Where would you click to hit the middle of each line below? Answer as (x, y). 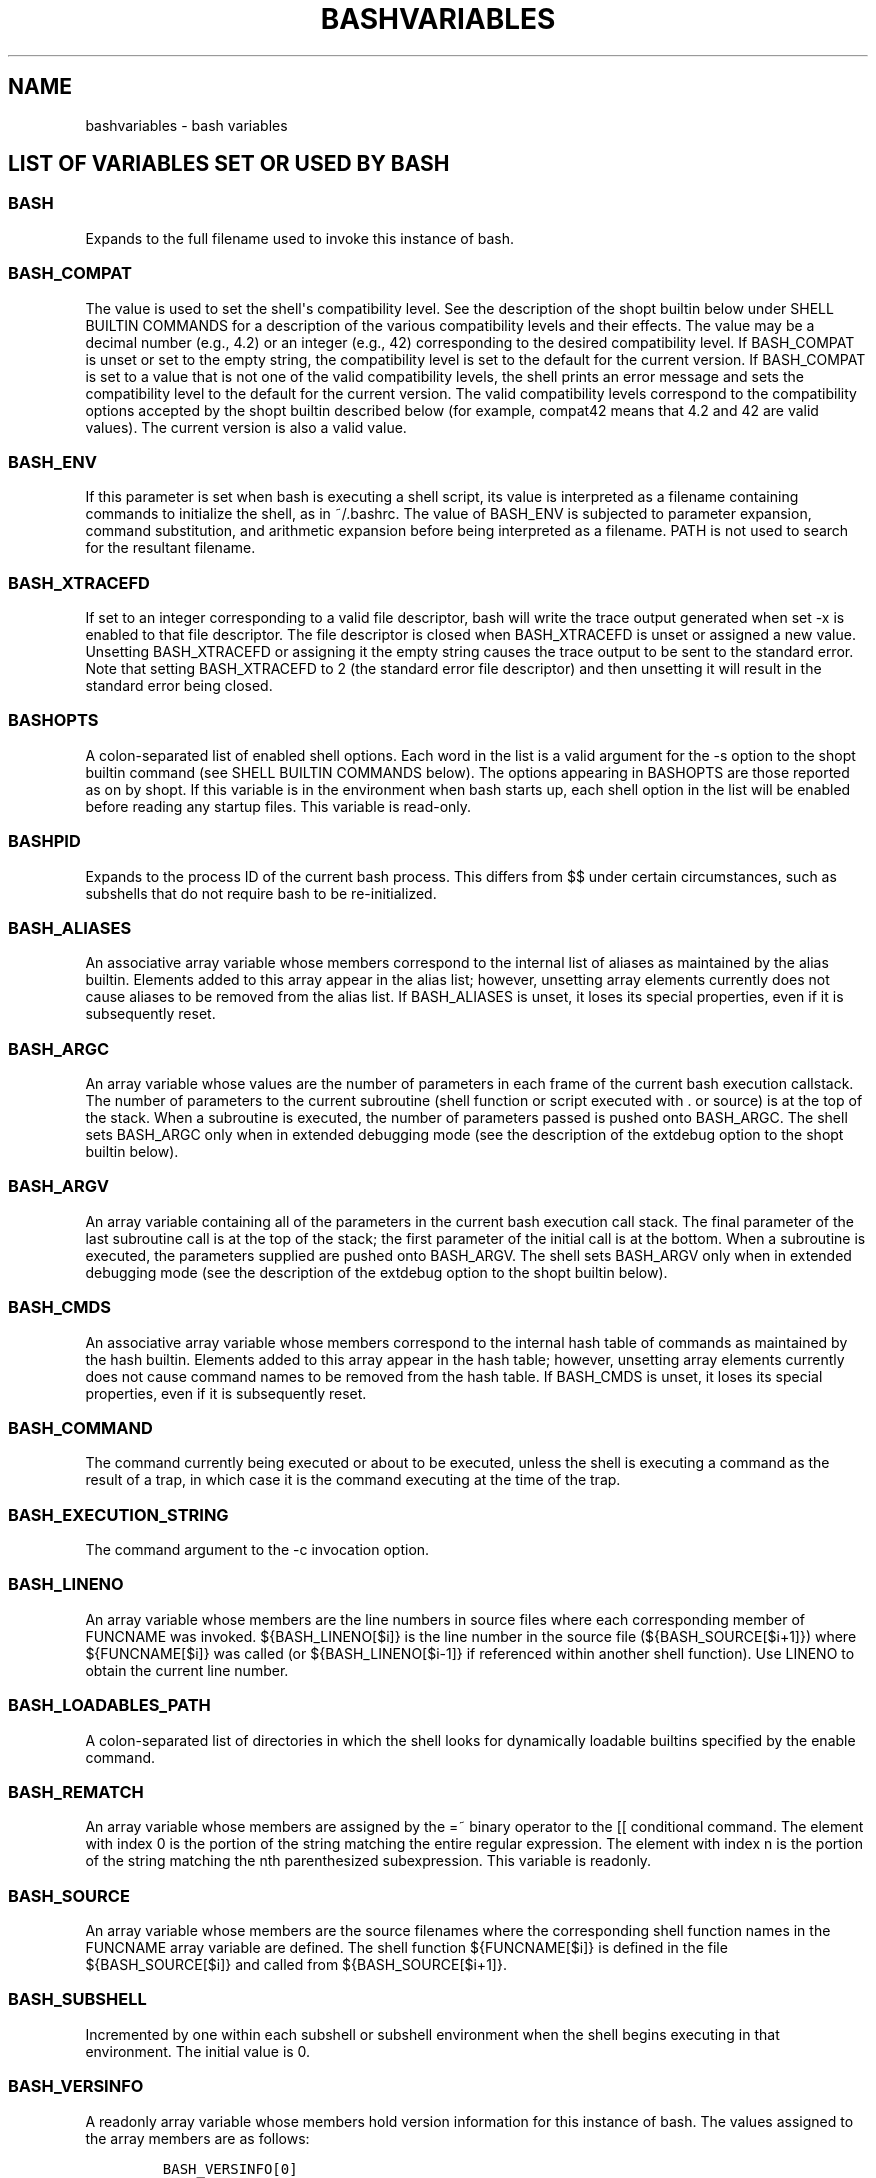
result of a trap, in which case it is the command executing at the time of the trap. (353, 1480)
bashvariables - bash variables (186, 125)
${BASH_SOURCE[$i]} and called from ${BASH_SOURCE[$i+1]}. (296, 1965)
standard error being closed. (179, 686)
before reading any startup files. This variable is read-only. (278, 806)
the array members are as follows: (197, 2138)
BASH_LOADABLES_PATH (109, 1705)
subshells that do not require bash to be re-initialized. (261, 893)
